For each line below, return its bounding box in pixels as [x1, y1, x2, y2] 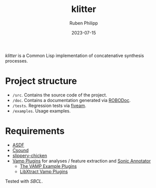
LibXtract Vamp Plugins [19, 168, 68, 174]
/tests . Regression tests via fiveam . [12, 102, 86, 108]
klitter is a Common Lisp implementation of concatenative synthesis [5, 52, 145, 58]
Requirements [5, 125, 65, 137]
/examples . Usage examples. [12, 107, 71, 113]
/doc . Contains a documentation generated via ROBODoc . [12, 97, 131, 103]
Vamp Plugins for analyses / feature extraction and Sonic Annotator [12, 157, 151, 163]
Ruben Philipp [69, 20, 98, 26]
